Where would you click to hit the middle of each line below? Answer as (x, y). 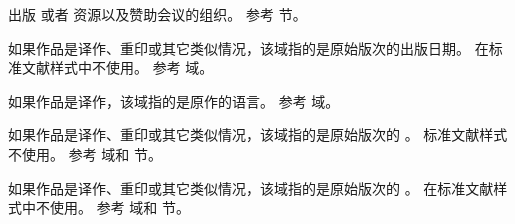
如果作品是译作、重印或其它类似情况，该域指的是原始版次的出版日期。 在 (248, 47)
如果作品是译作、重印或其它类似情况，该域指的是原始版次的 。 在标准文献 (251, 187)
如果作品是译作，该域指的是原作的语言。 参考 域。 (174, 100)
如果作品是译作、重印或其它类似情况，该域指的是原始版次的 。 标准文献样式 (258, 134)
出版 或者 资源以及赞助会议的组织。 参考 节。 (157, 14)
